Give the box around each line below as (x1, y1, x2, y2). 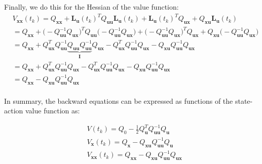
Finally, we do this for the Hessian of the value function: (4, 2, 179, 12)
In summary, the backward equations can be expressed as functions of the (4, 95, 233, 106)
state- (235, 95, 253, 106)
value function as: (25, 105, 80, 116)
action (4, 105, 23, 116)
